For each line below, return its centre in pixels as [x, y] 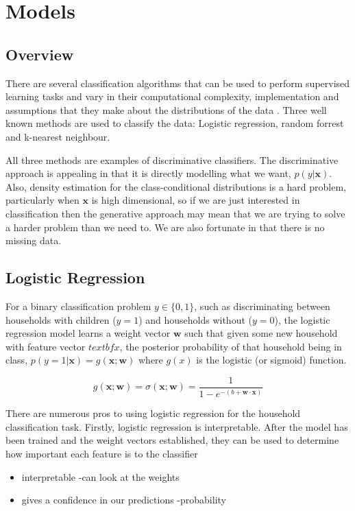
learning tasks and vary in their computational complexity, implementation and [172, 96]
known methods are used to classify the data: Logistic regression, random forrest [175, 123]
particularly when [42, 200]
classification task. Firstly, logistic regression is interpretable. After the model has [177, 426]
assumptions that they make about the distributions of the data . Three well [166, 109]
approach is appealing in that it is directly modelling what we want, [148, 173]
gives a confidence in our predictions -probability [124, 500]
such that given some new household [261, 333]
